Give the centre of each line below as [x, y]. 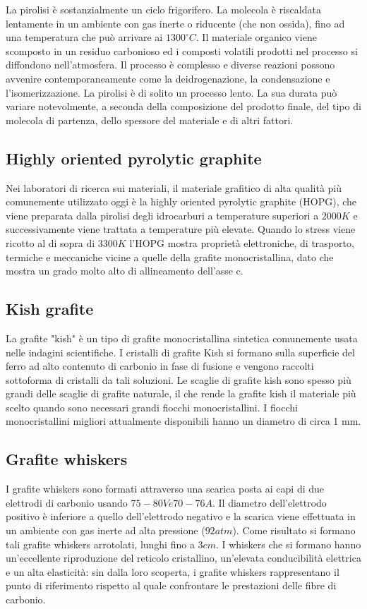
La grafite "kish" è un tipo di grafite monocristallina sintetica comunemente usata [182, 338]
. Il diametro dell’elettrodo [269, 502]
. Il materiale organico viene [256, 37]
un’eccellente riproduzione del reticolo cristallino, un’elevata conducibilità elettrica [183, 558]
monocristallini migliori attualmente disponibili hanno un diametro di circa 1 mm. [183, 421]
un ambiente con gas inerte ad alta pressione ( [106, 530]
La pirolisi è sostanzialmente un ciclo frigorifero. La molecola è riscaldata [163, 9]
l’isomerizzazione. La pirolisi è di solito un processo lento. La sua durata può [172, 92]
